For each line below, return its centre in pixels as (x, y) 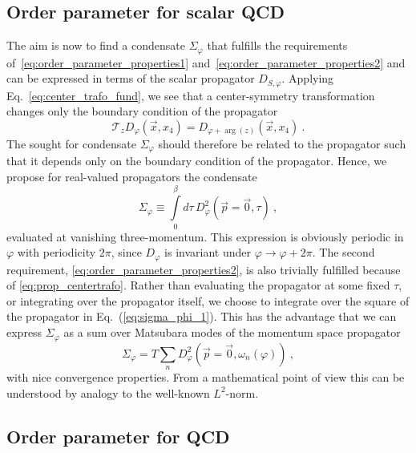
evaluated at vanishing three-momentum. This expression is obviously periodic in (205, 236)
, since (126, 252)
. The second (343, 252)
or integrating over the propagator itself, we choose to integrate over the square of (208, 300)
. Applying (308, 78)
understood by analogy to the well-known (108, 392)
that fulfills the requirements (277, 45)
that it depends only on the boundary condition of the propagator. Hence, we (197, 161)
